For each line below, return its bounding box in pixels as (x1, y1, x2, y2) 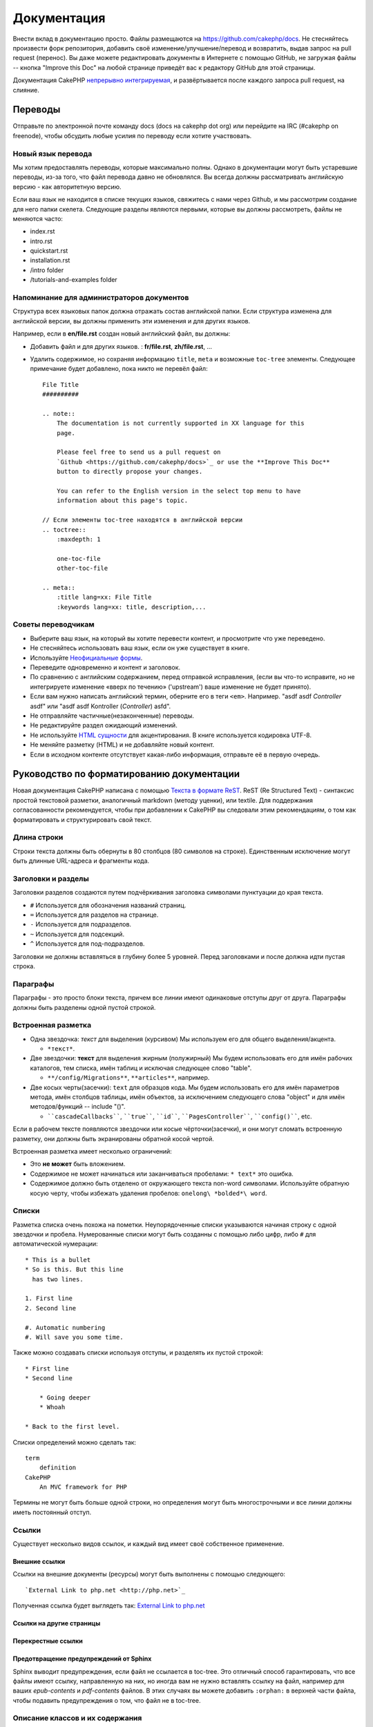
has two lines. (32, 1275, 84, 1283)
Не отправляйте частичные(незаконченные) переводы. (30, 712, 195, 720)
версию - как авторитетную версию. (12, 182, 122, 191)
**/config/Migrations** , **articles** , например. (47, 1074, 210, 1082)
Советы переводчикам (12, 620, 95, 629)
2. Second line (25, 1304, 77, 1312)
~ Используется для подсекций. (30, 930, 124, 938)
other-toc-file (56, 564, 108, 573)
